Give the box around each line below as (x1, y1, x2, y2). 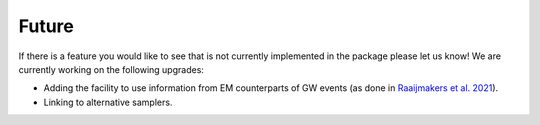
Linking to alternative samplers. (43, 96, 173, 108)
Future (18, 15, 75, 37)
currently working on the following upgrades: (18, 63, 205, 75)
